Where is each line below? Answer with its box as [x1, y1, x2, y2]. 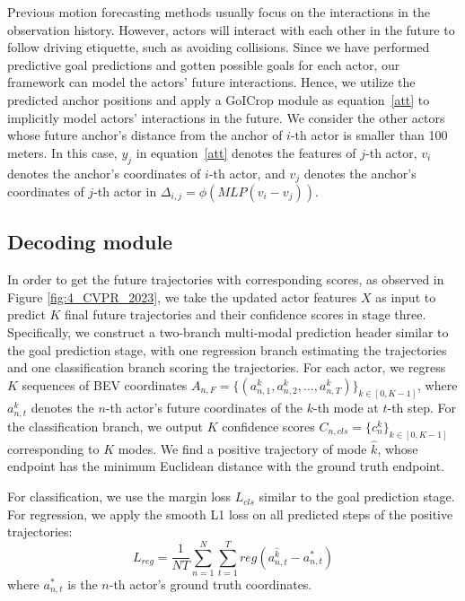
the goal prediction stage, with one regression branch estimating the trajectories [7, 340, 447, 359]
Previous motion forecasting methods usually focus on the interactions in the [7, 3, 430, 21]
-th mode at [313, 397, 379, 416]
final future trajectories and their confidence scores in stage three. [65, 305, 426, 324]
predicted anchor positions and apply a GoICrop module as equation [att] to [7, 90, 430, 109]
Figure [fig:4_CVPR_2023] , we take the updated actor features [7, 287, 357, 306]
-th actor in [93, 182, 157, 200]
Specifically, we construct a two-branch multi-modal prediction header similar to [7, 322, 449, 341]
